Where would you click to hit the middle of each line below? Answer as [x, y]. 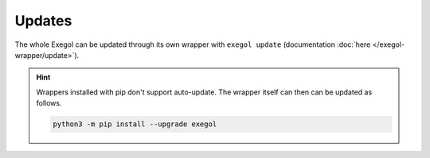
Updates [43, 21]
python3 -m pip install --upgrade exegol [135, 124]
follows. [49, 103]
